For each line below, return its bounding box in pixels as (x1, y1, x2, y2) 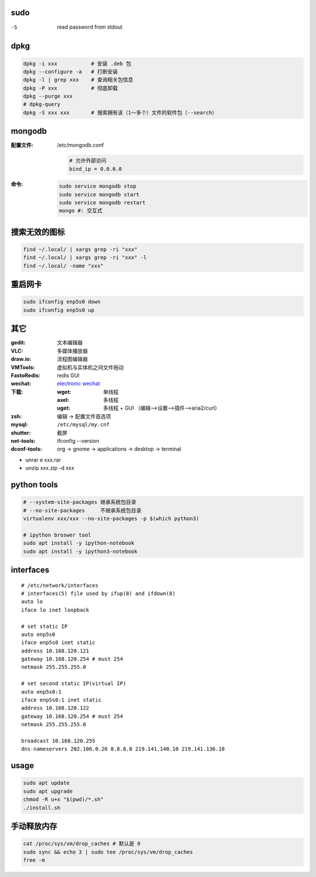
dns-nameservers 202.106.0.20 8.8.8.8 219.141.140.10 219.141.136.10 (21, 746, 225, 752)
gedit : (11, 339, 26, 346)
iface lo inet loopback (21, 606, 90, 613)
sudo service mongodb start (59, 191, 140, 198)
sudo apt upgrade (23, 787, 73, 795)
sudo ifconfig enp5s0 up (23, 307, 95, 313)
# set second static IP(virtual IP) (21, 680, 126, 687)
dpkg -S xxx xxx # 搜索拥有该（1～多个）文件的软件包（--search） (23, 109, 218, 116)
